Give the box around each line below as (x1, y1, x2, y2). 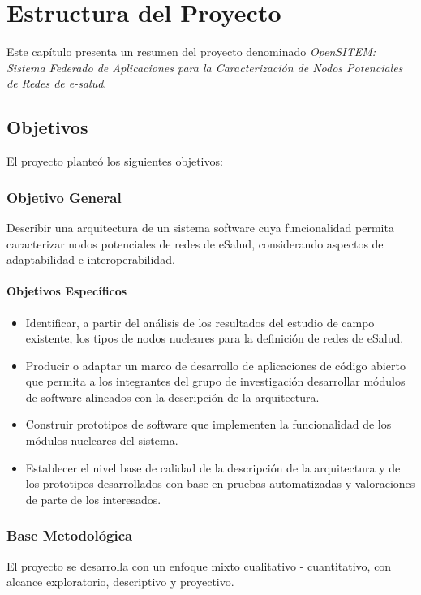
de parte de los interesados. (25, 490, 161, 507)
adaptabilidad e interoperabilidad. (6, 251, 175, 268)
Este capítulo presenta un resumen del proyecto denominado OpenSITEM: (6, 43, 376, 60)
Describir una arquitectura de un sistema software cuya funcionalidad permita (6, 218, 394, 235)
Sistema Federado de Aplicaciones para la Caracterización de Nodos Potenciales (6, 58, 403, 75)
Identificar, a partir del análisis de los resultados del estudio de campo (25, 313, 375, 330)
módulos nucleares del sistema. (25, 432, 178, 449)
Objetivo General (6, 187, 122, 207)
